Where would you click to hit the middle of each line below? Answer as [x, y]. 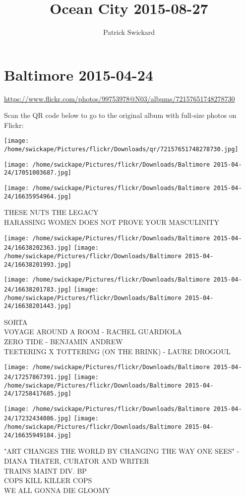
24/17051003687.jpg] [38, 173]
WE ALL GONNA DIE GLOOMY [57, 490]
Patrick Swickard [129, 32]
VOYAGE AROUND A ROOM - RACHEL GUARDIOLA [93, 332]
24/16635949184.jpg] [38, 435]
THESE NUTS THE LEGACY [51, 212]
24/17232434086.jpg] [38, 419]
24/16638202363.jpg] [38, 248]
